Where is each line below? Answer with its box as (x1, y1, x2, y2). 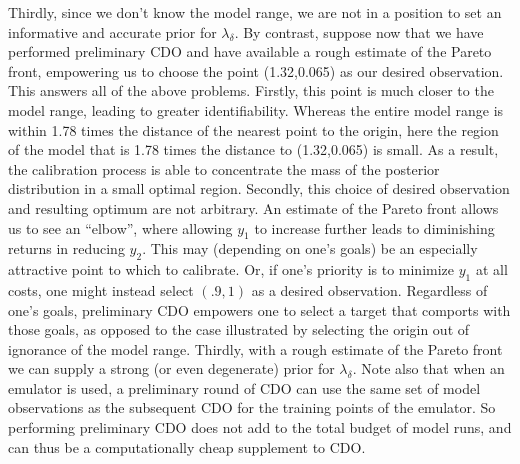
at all (475, 259, 508, 280)
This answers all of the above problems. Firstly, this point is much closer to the (8, 80, 494, 101)
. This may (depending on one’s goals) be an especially (142, 238, 478, 259)
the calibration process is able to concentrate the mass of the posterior (8, 158, 440, 179)
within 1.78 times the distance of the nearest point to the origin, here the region (8, 119, 499, 140)
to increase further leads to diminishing (254, 217, 495, 238)
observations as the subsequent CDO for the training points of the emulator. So (8, 397, 496, 418)
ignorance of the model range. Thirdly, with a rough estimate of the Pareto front (8, 338, 503, 359)
